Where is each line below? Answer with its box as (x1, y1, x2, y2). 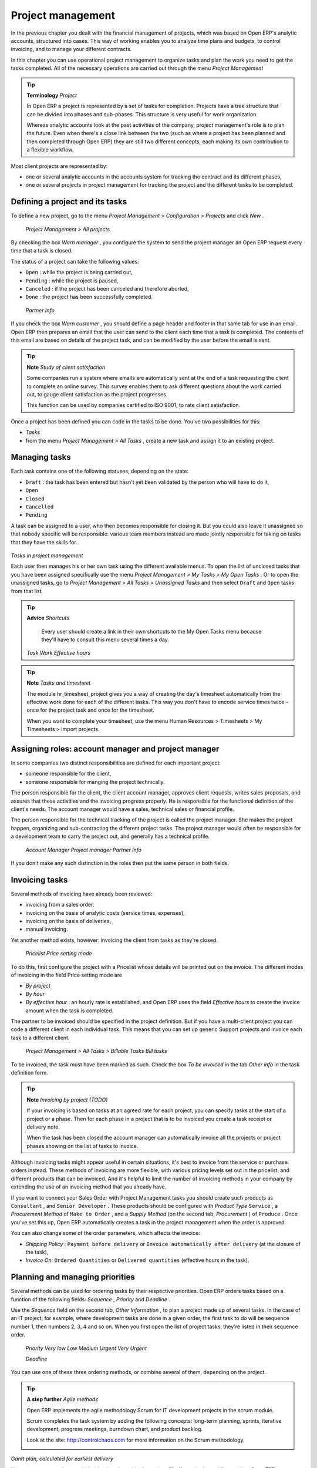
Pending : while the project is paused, (25, 277, 119, 284)
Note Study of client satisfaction (26, 363, 106, 371)
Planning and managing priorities (11, 1272, 135, 1282)
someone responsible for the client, (25, 770, 112, 777)
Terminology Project (26, 92, 77, 99)
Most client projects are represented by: (11, 162, 108, 170)
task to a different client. (11, 1034, 70, 1041)
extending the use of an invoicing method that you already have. (11, 1183, 167, 1190)
